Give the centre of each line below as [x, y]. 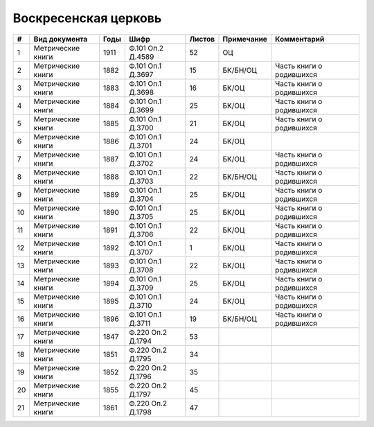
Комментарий [300, 39]
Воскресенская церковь [87, 18]
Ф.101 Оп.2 [146, 48]
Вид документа [61, 39]
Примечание [245, 39]
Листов [202, 39]
